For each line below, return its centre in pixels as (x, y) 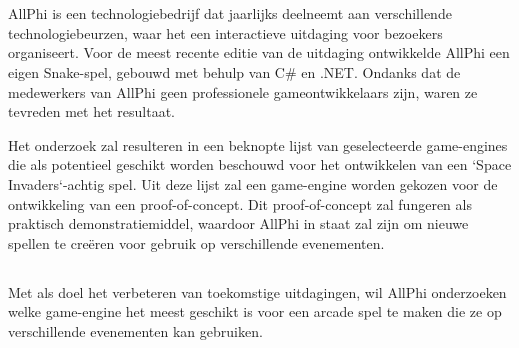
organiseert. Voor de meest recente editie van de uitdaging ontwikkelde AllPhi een (259, 52)
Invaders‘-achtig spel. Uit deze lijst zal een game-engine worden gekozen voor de (253, 183)
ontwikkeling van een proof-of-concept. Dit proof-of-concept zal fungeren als (240, 203)
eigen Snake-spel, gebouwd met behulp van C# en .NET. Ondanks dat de (234, 71)
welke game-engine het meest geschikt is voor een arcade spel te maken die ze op (255, 311)
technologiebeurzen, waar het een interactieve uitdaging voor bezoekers (225, 32)
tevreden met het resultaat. (91, 111)
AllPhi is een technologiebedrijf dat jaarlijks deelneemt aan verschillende (230, 13)
